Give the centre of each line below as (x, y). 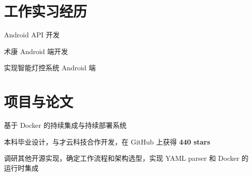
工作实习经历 (46, 11)
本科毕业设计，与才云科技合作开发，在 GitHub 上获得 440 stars (107, 141)
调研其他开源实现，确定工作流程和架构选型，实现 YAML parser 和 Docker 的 (126, 158)
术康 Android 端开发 (36, 51)
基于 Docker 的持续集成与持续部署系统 (65, 125)
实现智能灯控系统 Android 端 (50, 68)
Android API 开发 (32, 35)
